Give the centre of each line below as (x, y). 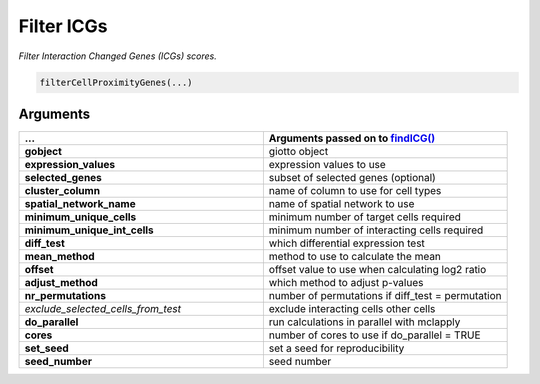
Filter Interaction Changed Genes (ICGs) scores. (117, 56)
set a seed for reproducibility (336, 348)
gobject (43, 152)
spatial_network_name (80, 204)
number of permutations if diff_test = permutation (385, 296)
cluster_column (62, 191)
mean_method (59, 257)
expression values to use (327, 165)
